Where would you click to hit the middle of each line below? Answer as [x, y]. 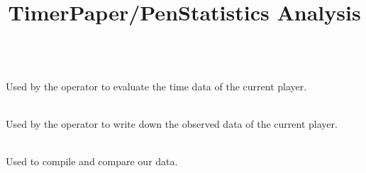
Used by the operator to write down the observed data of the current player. [172, 124]
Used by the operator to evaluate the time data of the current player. [156, 86]
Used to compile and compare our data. [92, 161]
